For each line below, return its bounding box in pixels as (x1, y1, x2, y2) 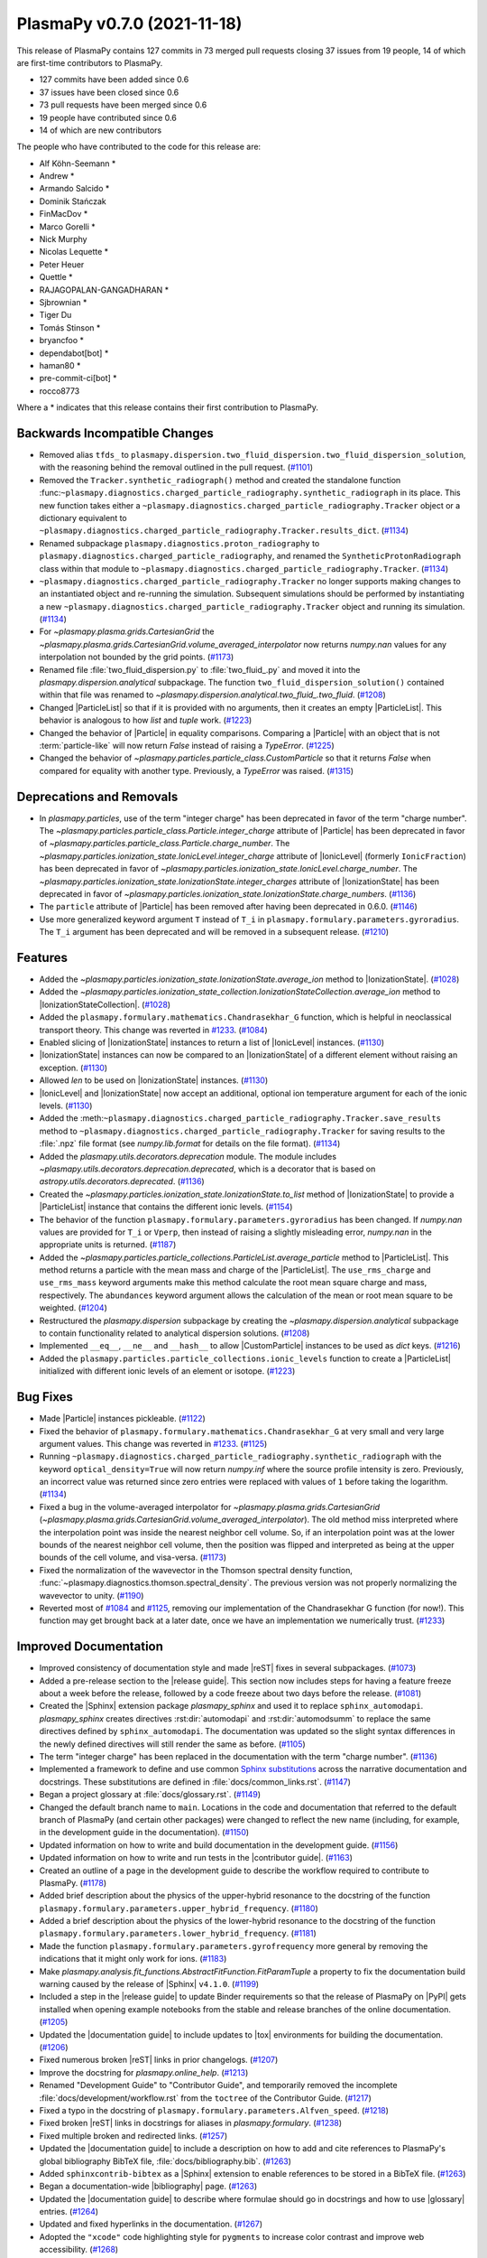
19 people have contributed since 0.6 (39, 112, 178, 123)
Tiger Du (39, 310, 72, 321)
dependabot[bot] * (39, 348, 109, 359)
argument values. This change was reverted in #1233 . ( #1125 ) (39, 1438, 268, 1449)
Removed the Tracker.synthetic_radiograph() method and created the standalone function (39, 474, 401, 485)
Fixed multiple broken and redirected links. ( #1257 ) (39, 2130, 228, 2141)
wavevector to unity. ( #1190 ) (39, 1590, 144, 1600)
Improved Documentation (16, 1639, 164, 1655)
